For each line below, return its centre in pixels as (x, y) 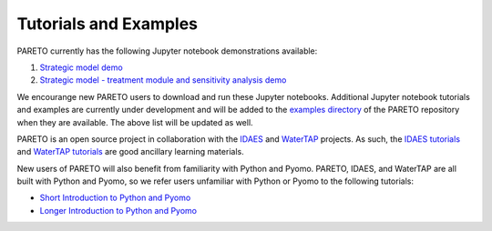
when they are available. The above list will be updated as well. (135, 122)
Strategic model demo (81, 67)
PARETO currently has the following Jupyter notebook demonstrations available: (167, 51)
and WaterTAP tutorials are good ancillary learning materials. (131, 152)
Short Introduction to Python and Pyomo (115, 198)
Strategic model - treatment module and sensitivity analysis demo (163, 80)
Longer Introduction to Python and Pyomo (118, 210)
